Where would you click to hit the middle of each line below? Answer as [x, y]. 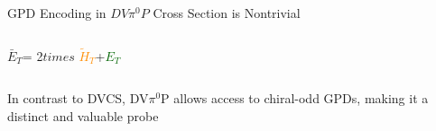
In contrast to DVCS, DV [78, 98]
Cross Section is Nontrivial [227, 13]
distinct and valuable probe [83, 116]
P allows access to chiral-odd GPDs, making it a [295, 98]
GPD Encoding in [57, 13]
